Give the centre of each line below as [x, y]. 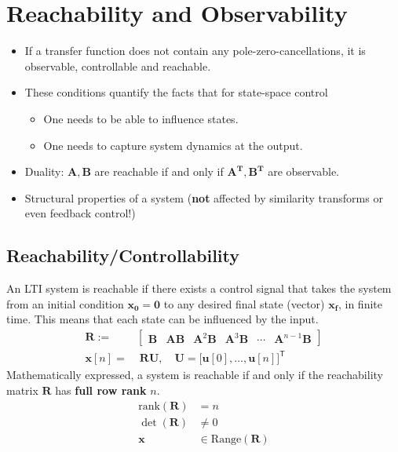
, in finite [360, 303]
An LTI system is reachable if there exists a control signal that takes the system [199, 288]
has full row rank [101, 390]
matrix [22, 390]
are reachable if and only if [159, 171]
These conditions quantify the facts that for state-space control [176, 92]
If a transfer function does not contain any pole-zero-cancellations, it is [195, 51]
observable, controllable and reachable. [118, 66]
